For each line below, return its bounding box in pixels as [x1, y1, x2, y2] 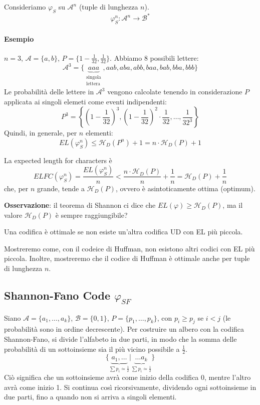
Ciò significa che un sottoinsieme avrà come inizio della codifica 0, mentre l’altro [4, 372, 251, 382]
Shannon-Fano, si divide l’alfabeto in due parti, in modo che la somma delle [4, 334, 237, 344]
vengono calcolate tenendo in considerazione [107, 86, 242, 97]
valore [4, 209, 23, 220]
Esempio [4, 33, 34, 44]
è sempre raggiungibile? [55, 209, 128, 220]
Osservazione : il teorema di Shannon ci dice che [4, 200, 156, 210]
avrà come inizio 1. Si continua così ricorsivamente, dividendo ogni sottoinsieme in [4, 381, 256, 392]
